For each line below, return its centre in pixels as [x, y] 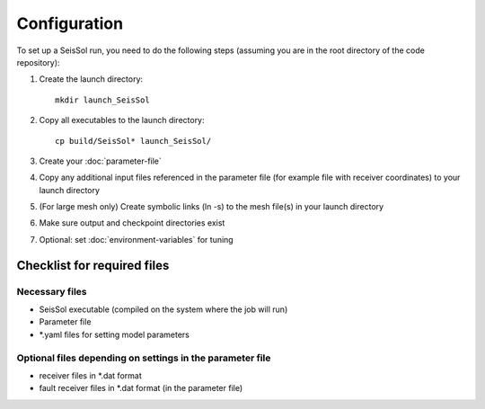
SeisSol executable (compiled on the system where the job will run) [163, 309]
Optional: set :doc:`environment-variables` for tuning [136, 239]
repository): [38, 62]
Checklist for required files [93, 265]
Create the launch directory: [91, 79]
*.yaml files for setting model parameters [115, 334]
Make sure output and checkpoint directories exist [132, 223]
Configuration [70, 23]
